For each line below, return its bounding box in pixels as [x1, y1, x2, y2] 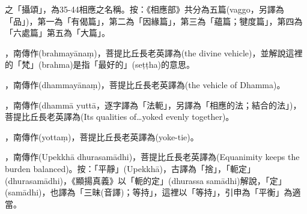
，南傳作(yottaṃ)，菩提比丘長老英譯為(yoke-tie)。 [5, 130, 199, 143]
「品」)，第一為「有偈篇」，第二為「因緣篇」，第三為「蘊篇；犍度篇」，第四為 [5, 14, 303, 27]
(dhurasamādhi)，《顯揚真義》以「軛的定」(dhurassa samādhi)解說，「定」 [5, 174, 287, 186]
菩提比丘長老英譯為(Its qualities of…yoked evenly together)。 [5, 110, 234, 123]
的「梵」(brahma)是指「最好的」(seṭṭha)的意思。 [5, 58, 195, 71]
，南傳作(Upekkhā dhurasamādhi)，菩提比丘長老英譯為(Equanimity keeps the [5, 150, 300, 163]
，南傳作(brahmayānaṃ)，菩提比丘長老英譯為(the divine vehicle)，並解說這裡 [5, 46, 303, 59]
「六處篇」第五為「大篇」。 [5, 26, 110, 39]
